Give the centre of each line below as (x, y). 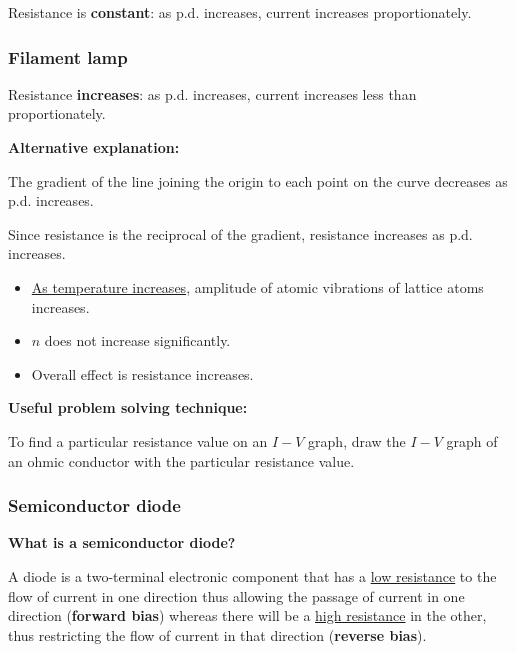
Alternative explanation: (94, 147)
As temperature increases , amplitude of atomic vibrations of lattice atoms (257, 286)
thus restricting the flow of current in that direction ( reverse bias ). (217, 634)
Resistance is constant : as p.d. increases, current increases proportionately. (240, 12)
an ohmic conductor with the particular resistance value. (181, 460)
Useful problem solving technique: (128, 407)
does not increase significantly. (137, 340)
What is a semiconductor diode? (122, 542)
